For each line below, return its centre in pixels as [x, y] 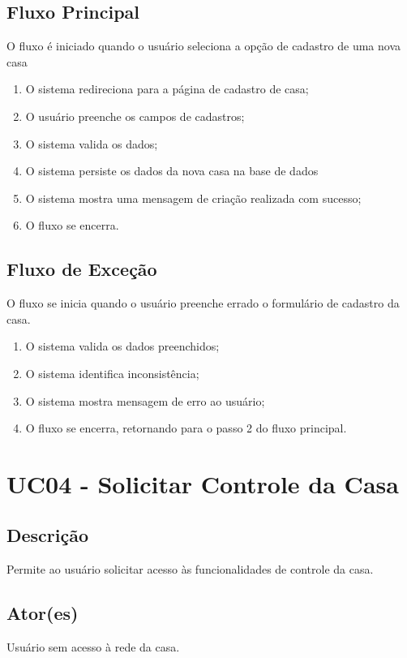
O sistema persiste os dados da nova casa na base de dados [172, 171]
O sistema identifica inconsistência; [112, 373]
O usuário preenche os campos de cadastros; [135, 116]
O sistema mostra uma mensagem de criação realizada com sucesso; [193, 198]
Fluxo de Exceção [82, 269]
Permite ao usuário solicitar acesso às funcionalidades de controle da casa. [190, 569]
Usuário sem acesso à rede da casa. [93, 647]
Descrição [48, 535]
